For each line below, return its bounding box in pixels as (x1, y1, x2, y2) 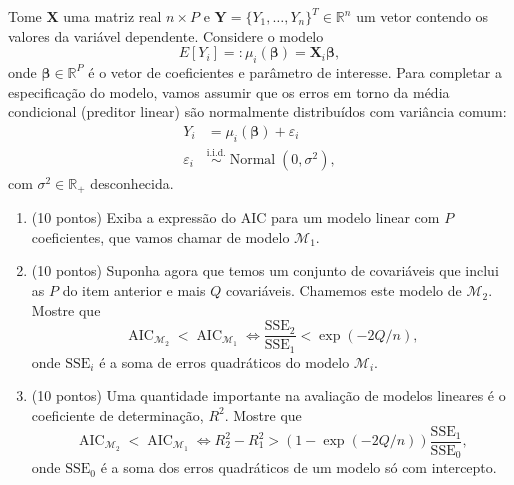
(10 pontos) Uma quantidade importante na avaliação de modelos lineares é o (31, 385, 506, 406)
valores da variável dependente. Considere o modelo (8, 25, 324, 46)
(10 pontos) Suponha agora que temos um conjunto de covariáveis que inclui (31, 260, 499, 281)
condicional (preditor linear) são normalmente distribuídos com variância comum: (8, 101, 507, 122)
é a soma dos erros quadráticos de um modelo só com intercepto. (100, 457, 497, 478)
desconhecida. (90, 172, 174, 193)
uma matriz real (63, 6, 162, 26)
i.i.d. (206, 148, 226, 159)
